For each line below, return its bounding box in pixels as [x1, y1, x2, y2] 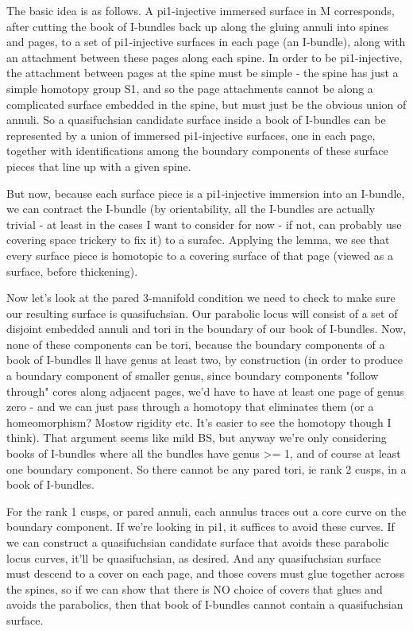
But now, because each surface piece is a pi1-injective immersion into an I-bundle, [6, 184, 405, 201]
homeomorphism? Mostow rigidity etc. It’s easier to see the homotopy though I [6, 413, 392, 430]
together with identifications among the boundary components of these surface [6, 142, 388, 159]
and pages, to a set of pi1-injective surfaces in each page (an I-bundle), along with [6, 33, 406, 50]
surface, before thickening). [6, 262, 138, 279]
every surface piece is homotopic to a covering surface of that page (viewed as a [6, 246, 393, 263]
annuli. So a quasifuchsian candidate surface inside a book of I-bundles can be [6, 111, 386, 128]
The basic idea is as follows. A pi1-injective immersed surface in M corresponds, [6, 2, 395, 18]
